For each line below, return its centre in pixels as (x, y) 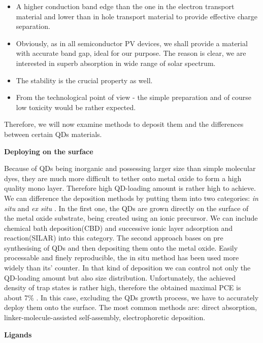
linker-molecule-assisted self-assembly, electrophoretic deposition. (105, 317)
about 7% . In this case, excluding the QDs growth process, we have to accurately (131, 297)
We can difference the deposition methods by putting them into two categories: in (131, 198)
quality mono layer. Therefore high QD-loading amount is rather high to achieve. (130, 188)
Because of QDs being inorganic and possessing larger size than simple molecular (130, 168)
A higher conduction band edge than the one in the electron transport (125, 6)
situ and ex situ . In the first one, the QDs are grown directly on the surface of (126, 208)
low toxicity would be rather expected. (76, 107)
